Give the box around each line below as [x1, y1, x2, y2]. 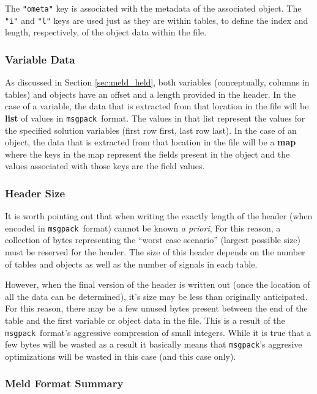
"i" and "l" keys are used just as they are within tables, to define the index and [5, 13, 308, 26]
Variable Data [5, 51, 75, 67]
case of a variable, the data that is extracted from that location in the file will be [5, 100, 309, 112]
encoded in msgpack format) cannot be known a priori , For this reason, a [5, 221, 281, 234]
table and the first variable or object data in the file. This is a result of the [5, 313, 285, 326]
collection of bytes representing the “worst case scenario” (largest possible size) [5, 233, 301, 246]
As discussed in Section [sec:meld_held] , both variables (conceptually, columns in [5, 76, 310, 89]
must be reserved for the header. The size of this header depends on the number [5, 246, 305, 258]
